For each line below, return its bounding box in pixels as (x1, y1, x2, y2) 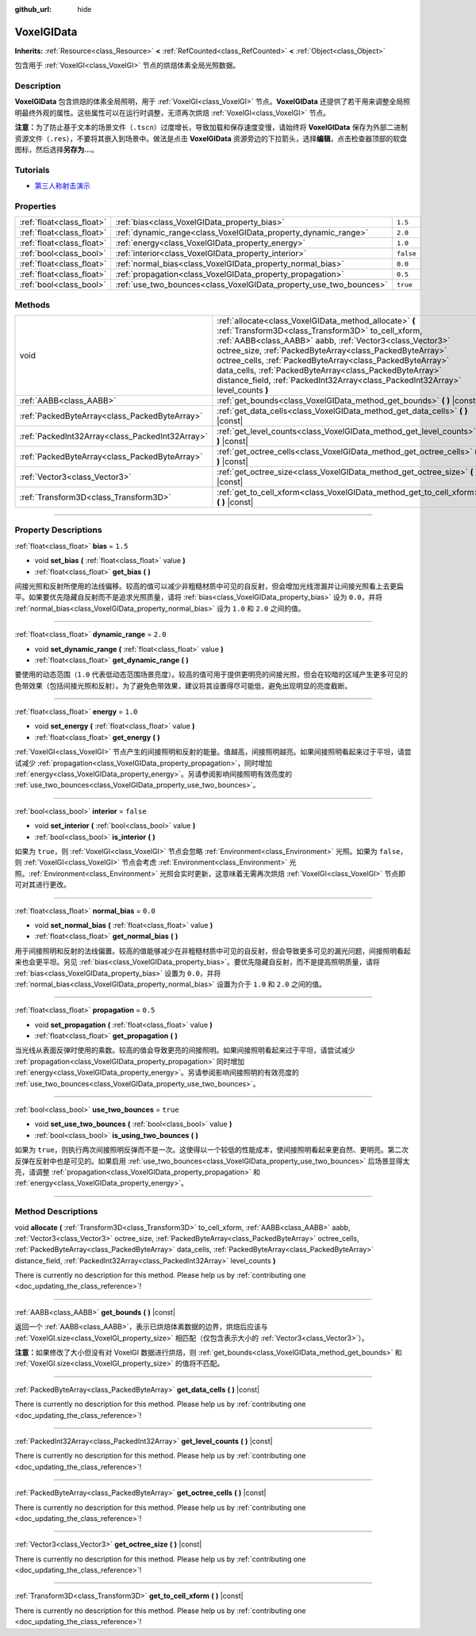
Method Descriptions (14, 1206, 98, 1217)
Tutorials (14, 164, 51, 175)
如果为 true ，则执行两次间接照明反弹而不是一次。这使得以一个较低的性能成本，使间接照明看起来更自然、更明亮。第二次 (14, 1145, 409, 1155)
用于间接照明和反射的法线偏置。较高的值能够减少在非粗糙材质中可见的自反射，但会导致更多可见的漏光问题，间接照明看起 (14, 946, 411, 956)
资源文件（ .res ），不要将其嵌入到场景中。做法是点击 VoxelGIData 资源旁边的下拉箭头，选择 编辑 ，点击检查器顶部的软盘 (14, 133, 408, 143)
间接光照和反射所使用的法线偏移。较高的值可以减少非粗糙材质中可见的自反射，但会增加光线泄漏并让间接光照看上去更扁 (14, 581, 404, 591)
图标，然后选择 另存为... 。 (14, 145, 99, 154)
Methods (14, 299, 51, 310)
